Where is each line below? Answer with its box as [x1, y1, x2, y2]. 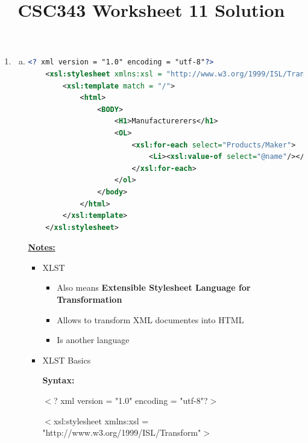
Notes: [28, 241, 55, 253]
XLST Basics [42, 353, 91, 366]
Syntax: [42, 374, 75, 386]
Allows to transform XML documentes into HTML [57, 313, 244, 326]
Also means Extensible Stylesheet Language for [57, 281, 251, 294]
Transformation [57, 293, 122, 306]
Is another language [57, 333, 130, 346]
